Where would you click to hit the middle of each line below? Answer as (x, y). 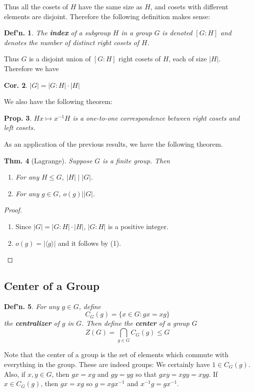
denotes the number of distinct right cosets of (72, 42)
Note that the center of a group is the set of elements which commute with (116, 354)
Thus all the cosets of (36, 6)
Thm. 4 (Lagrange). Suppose (48, 160)
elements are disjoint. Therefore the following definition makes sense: (107, 16)
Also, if (15, 374)
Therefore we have (31, 68)
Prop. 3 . (18, 118)
